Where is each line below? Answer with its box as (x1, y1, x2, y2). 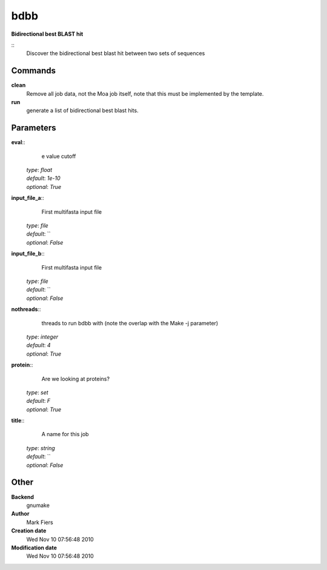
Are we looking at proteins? (41, 375, 110, 382)
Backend (11, 493, 35, 500)
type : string (26, 444, 56, 451)
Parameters (11, 123, 56, 133)
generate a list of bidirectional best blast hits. (26, 107, 139, 114)
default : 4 (26, 342, 51, 349)
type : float (26, 167, 53, 174)
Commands (11, 65, 56, 76)
